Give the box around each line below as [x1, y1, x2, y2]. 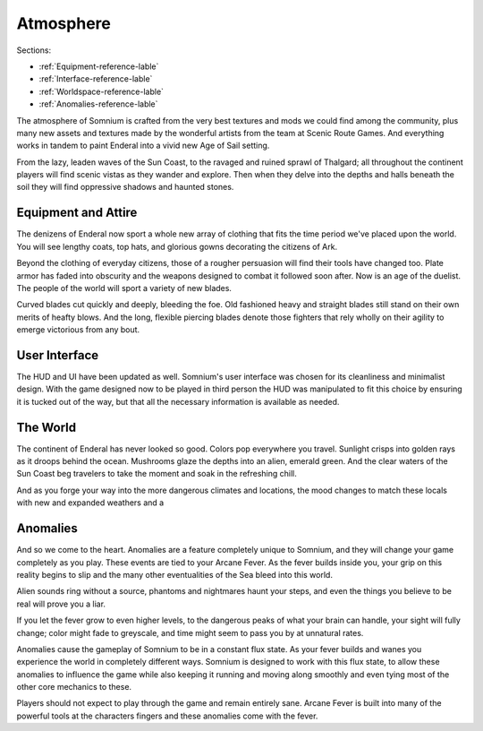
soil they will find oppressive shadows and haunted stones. [16, 182, 234, 193]
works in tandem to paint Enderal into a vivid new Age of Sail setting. [16, 140, 270, 151]
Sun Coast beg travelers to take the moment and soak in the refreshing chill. [16, 469, 297, 479]
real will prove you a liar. [16, 598, 106, 609]
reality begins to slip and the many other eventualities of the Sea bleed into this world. [16, 569, 333, 580]
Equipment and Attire [16, 205, 138, 220]
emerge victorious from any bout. [16, 324, 140, 335]
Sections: [16, 45, 52, 56]
